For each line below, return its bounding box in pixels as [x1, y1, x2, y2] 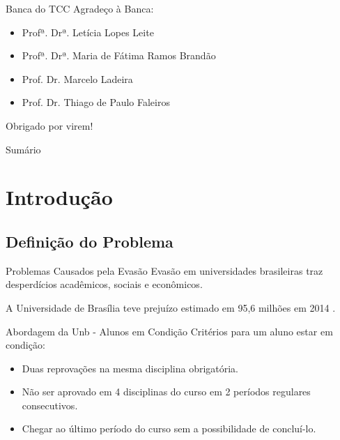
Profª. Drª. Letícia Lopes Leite [22, 24, 154, 39]
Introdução [6, 183, 113, 211]
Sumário [6, 142, 41, 156]
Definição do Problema [6, 230, 173, 252]
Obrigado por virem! [6, 118, 93, 132]
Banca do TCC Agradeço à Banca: [6, 1, 154, 15]
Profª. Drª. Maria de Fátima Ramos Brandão [22, 48, 216, 63]
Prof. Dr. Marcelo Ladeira [22, 71, 133, 86]
